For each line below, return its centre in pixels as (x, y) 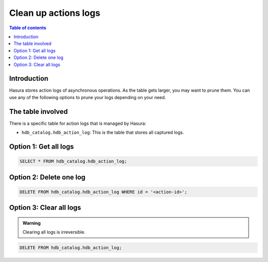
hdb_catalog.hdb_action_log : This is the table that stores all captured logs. (103, 132)
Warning (32, 223)
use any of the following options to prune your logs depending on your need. (88, 97)
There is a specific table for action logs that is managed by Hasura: (78, 123)
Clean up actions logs (55, 13)
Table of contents (28, 28)
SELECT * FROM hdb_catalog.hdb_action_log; (73, 161)
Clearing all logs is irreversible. (54, 232)
